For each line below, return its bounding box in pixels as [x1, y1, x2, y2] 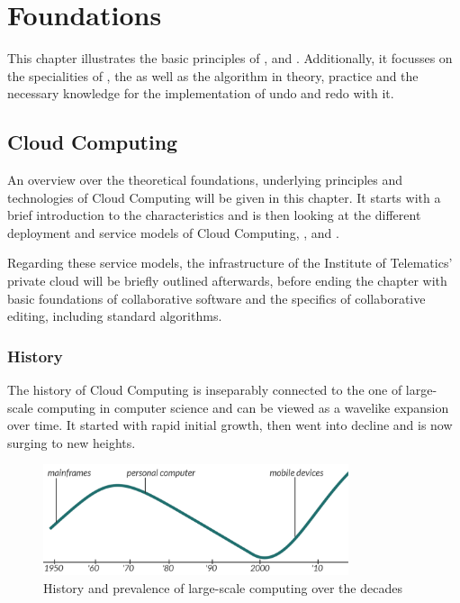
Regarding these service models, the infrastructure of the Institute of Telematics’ [7, 253, 453, 272]
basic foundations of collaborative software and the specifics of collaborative [7, 288, 426, 307]
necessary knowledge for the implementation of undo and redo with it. [7, 84, 394, 103]
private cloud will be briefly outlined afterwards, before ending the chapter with [7, 271, 447, 290]
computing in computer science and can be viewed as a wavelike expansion [37, 397, 449, 416]
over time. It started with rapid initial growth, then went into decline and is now [7, 416, 453, 434]
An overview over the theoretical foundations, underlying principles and [7, 170, 403, 189]
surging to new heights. [7, 433, 136, 452]
